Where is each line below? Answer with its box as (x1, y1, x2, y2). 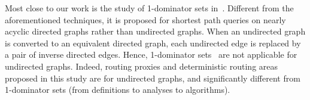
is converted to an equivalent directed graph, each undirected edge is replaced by (5, 36, 301, 49)
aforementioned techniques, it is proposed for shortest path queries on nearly (5, 13, 286, 26)
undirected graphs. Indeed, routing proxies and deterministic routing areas (5, 60, 278, 72)
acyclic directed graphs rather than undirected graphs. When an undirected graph (5, 25, 306, 37)
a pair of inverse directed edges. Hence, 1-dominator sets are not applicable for (5, 48, 297, 61)
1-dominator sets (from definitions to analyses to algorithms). (5, 83, 230, 96)
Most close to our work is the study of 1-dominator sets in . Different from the (5, 2, 294, 14)
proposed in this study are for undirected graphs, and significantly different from (5, 71, 300, 84)
